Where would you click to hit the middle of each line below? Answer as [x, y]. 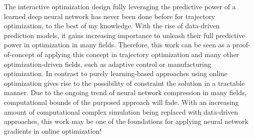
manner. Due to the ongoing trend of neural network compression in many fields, [125, 92]
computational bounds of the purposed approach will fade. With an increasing [121, 102]
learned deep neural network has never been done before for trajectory [110, 16]
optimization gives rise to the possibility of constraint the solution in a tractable [124, 83]
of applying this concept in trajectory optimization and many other [138, 54]
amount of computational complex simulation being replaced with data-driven [121, 111]
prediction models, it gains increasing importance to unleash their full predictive [125, 35]
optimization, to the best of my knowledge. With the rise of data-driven [112, 26]
